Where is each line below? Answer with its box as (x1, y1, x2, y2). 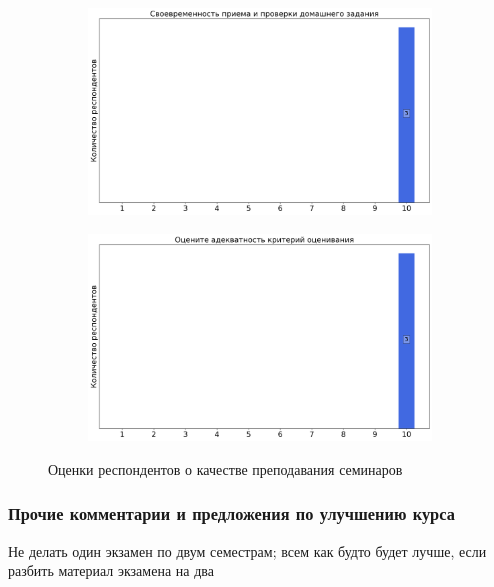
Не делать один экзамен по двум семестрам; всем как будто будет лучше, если (8, 540, 487, 561)
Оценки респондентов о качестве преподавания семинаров (48, 458, 403, 479)
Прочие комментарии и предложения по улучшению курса (8, 501, 455, 526)
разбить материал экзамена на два (8, 560, 214, 581)
